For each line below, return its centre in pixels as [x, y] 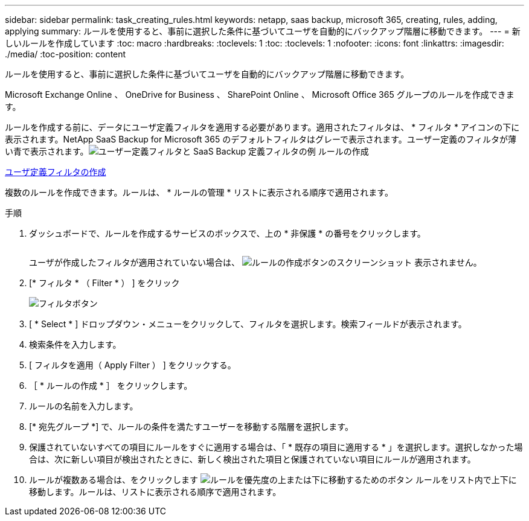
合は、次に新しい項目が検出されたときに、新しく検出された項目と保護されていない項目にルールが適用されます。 [252, 459]
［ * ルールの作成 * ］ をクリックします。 [111, 385]
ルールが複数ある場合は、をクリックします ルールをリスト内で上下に [273, 480]
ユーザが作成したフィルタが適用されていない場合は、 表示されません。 [255, 262]
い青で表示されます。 [47, 151]
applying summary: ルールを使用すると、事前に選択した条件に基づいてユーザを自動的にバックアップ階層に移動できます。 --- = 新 [263, 31]
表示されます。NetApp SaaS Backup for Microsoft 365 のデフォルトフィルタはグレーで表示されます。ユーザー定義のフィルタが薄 [261, 139]
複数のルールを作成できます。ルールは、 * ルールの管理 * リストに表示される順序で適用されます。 [199, 192]
